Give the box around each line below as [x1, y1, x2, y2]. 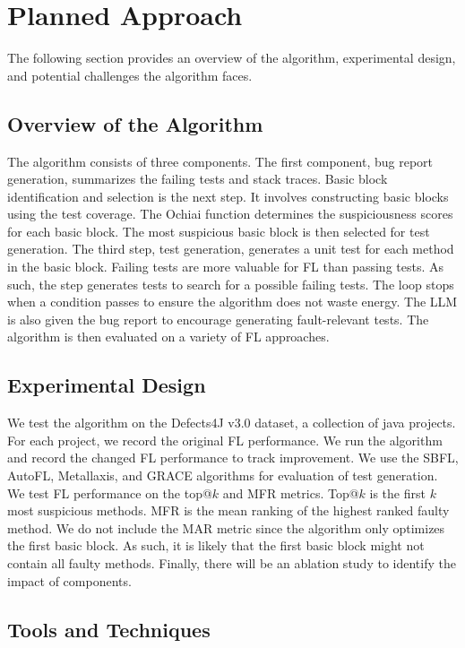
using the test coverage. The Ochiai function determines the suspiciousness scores [7, 204, 453, 223]
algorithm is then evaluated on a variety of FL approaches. [7, 327, 330, 346]
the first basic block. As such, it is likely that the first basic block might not [7, 536, 425, 555]
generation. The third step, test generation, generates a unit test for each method [7, 239, 454, 258]
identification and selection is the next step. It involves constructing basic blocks [7, 186, 449, 205]
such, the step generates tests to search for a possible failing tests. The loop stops [7, 274, 454, 293]
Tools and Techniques [7, 615, 211, 643]
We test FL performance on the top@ [7, 483, 212, 502]
